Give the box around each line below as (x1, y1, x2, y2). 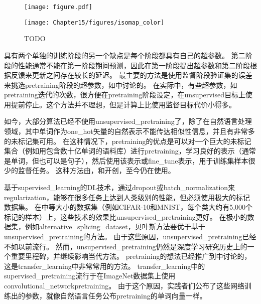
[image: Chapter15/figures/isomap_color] (24, 19, 165, 26)
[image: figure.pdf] (24, 4, 93, 11)
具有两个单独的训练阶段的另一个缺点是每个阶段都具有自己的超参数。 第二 (4, 50, 245, 60)
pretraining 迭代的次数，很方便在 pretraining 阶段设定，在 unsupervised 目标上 (4, 89, 246, 100)
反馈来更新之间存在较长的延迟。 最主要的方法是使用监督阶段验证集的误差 (11, 70, 252, 80)
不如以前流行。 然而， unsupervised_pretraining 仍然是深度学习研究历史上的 (4, 241, 247, 251)
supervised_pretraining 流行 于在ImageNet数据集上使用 (4, 270, 176, 281)
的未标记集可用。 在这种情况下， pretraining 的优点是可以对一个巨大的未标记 (4, 135, 251, 146)
